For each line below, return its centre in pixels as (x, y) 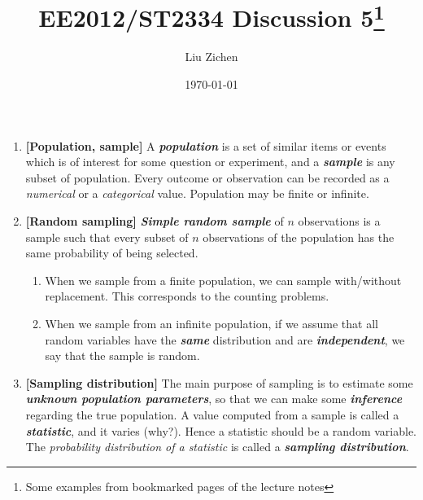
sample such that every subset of (107, 237)
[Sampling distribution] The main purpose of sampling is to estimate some (219, 382)
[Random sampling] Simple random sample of (155, 221)
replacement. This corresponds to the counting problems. (187, 296)
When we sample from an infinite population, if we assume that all (211, 323)
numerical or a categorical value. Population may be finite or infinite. (197, 193)
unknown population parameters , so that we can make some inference (214, 399)
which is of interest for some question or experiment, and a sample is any (210, 162)
